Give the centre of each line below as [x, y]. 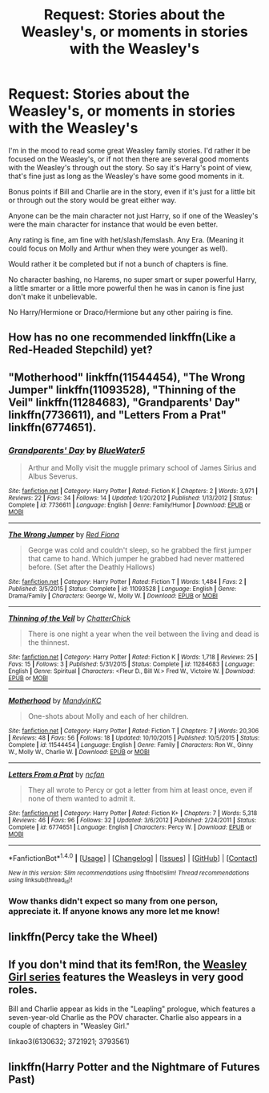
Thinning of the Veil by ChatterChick [69, 618]
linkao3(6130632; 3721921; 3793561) [69, 1042]
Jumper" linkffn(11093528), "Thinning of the [122, 390]
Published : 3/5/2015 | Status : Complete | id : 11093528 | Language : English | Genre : [122, 589]
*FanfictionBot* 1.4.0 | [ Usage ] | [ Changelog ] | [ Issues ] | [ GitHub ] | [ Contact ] [133, 857]
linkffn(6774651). [52, 427]
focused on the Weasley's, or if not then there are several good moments [129, 159]
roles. [23, 989]
